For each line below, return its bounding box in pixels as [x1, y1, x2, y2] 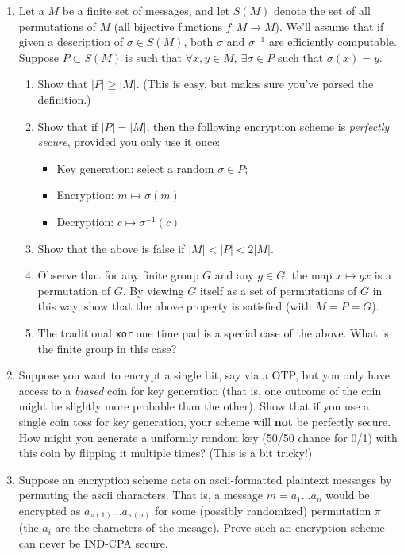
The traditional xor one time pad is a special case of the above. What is [37, 324, 389, 340]
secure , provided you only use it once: [37, 133, 221, 150]
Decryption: [56, 213, 114, 229]
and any [214, 267, 254, 283]
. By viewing [122, 282, 184, 298]
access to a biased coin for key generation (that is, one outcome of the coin [18, 382, 382, 398]
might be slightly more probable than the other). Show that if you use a [18, 398, 370, 414]
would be [325, 487, 370, 503]
